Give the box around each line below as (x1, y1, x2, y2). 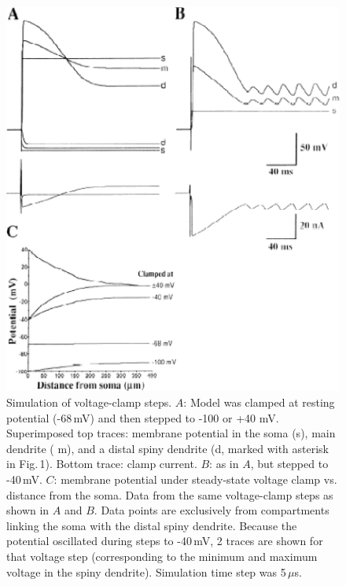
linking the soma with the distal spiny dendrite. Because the (6, 517, 297, 533)
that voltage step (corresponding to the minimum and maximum (6, 548, 318, 565)
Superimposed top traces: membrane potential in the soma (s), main (6, 425, 336, 441)
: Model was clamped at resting (183, 394, 335, 411)
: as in (209, 455, 239, 472)
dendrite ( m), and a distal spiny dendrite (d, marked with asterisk (6, 440, 329, 456)
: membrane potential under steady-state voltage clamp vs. (53, 471, 337, 488)
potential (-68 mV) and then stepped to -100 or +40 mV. (6, 409, 279, 426)
